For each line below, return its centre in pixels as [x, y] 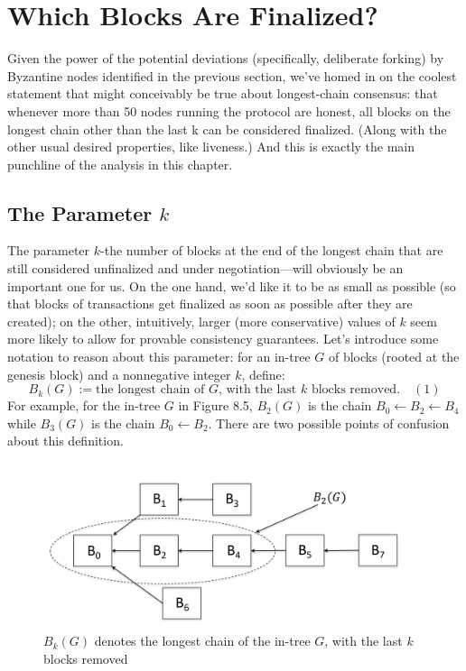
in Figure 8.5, [215, 405]
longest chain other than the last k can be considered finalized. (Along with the [227, 129]
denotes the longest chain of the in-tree [202, 641]
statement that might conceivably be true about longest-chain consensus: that [223, 93]
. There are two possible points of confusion [329, 423]
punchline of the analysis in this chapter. [120, 164]
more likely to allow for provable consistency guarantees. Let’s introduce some [223, 339]
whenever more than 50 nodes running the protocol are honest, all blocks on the [229, 110]
